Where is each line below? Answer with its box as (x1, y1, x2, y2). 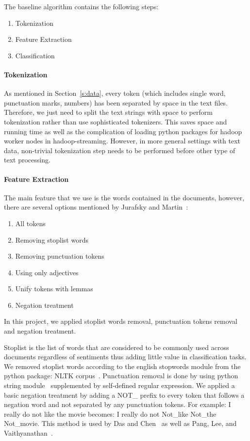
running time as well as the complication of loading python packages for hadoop (4, 126, 242, 136)
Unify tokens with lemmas (15, 283, 93, 294)
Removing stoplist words (15, 234, 88, 245)
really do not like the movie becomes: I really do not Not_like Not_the (4, 408, 217, 419)
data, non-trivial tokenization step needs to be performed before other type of (4, 145, 235, 155)
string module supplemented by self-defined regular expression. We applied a (4, 380, 235, 390)
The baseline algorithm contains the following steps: (4, 1, 159, 11)
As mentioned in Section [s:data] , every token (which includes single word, (4, 88, 226, 98)
